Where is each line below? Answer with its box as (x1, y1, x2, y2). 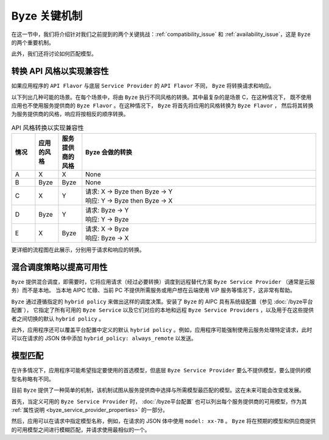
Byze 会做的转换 (85, 148, 132, 157)
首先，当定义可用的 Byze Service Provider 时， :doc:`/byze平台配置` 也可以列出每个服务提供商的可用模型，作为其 (11, 397, 307, 405)
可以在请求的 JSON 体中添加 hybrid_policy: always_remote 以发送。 (11, 334, 197, 342)
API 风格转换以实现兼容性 (11, 123, 85, 132)
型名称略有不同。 (11, 375, 54, 383)
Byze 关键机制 (11, 9, 83, 23)
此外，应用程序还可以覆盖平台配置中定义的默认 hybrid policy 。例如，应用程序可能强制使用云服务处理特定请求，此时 (11, 326, 313, 334)
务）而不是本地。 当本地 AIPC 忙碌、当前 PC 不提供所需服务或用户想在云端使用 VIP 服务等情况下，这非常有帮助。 (11, 287, 295, 294)
